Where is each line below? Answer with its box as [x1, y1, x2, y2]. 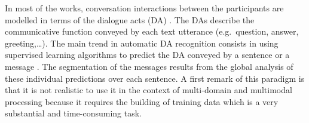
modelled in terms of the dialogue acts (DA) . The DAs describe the [5, 13, 255, 26]
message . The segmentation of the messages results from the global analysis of [5, 60, 293, 72]
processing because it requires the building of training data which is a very [5, 95, 279, 107]
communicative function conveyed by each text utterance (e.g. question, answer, [5, 25, 299, 38]
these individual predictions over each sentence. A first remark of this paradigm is [5, 72, 305, 84]
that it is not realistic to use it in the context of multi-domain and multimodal [5, 84, 292, 96]
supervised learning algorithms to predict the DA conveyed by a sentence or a [5, 48, 290, 61]
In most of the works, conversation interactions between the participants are [5, 2, 284, 14]
